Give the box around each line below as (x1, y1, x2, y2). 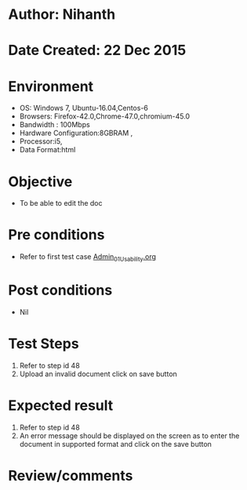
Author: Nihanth (8, 5, 116, 24)
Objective (8, 173, 73, 190)
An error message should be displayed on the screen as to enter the (19, 430, 240, 441)
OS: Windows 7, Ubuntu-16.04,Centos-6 (19, 104, 149, 113)
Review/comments (8, 466, 133, 485)
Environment (8, 77, 94, 95)
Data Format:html (19, 145, 76, 155)
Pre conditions (8, 226, 105, 244)
